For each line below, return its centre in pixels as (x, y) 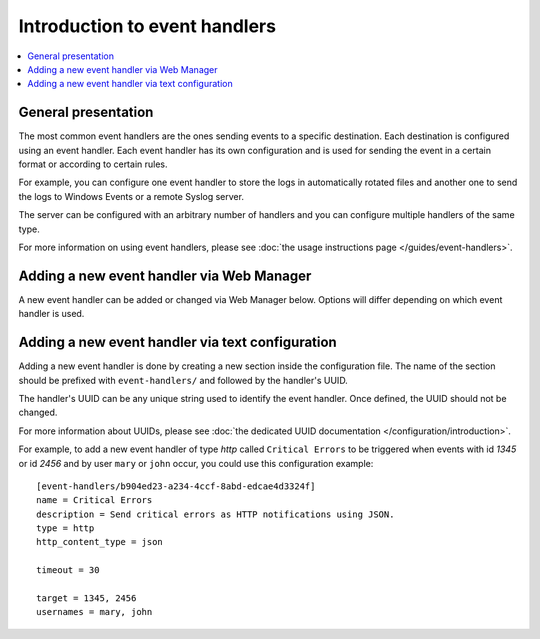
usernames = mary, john (94, 612)
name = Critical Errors (94, 500)
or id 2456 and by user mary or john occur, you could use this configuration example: (196, 463)
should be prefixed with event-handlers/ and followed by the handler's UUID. (183, 380)
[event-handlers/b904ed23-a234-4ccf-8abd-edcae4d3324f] (176, 486)
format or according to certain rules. (93, 164)
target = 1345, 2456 (86, 598)
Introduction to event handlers (147, 26)
